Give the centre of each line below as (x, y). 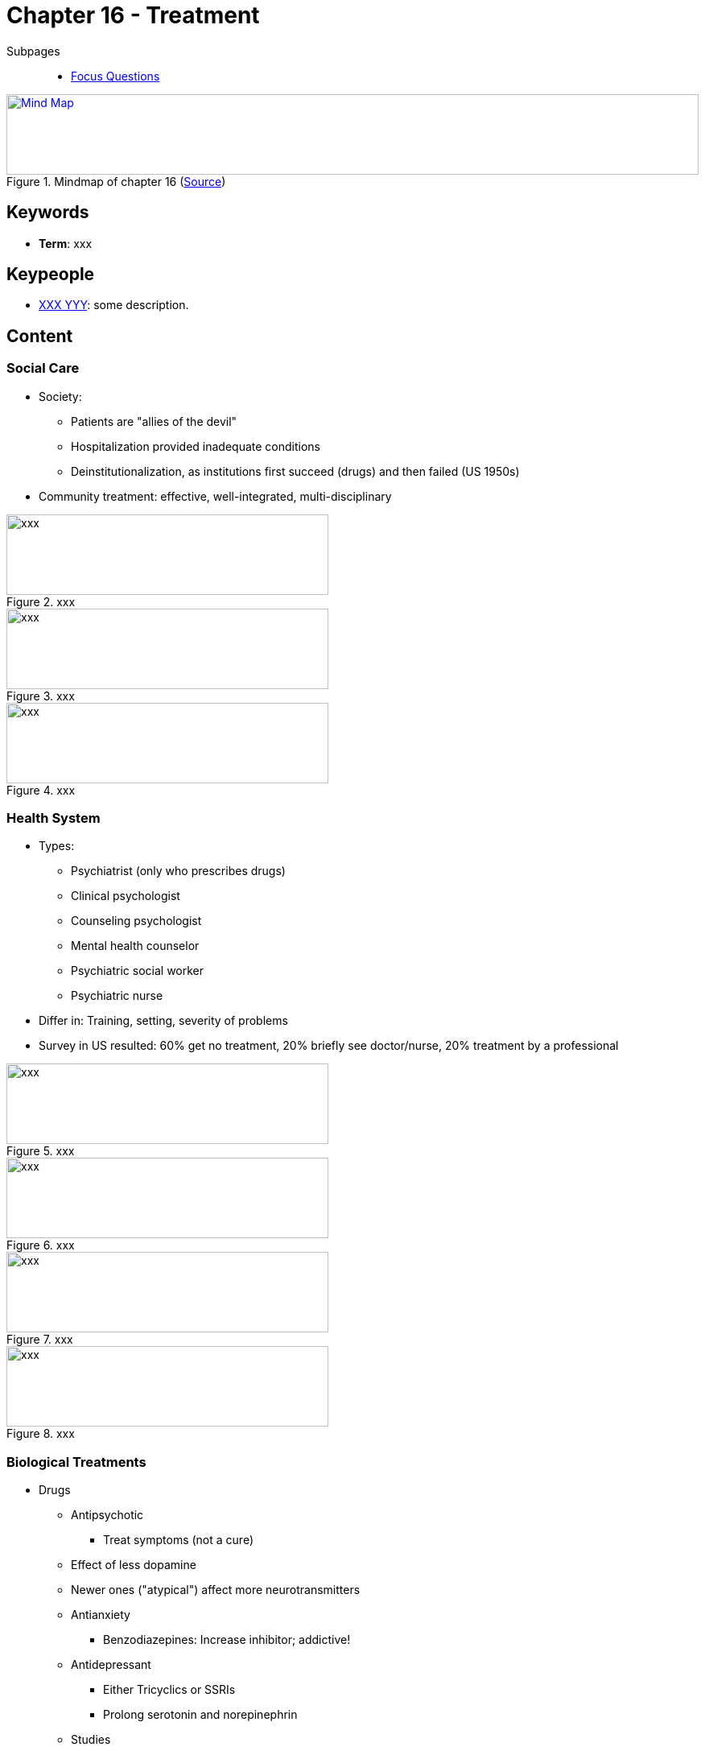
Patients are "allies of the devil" (154, 421)
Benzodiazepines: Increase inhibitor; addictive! (227, 1640)
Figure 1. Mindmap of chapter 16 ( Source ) (116, 181)
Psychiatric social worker (138, 971)
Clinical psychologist (126, 896)
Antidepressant (111, 1665)
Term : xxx (66, 243)
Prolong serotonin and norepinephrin (200, 1715)
